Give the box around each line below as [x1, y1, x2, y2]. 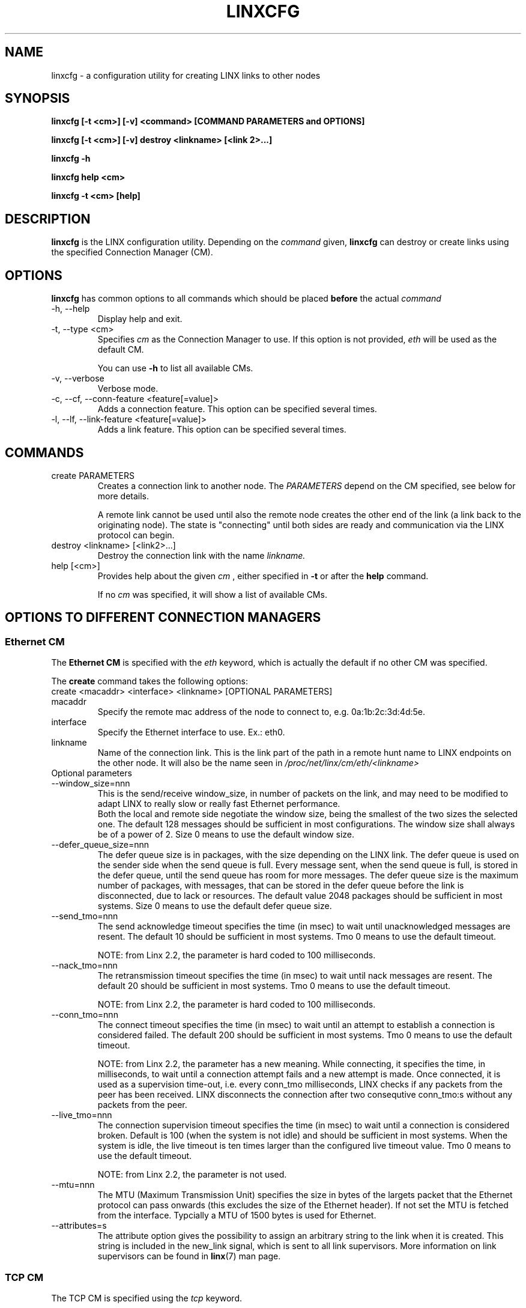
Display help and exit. [97, 314, 183, 324]
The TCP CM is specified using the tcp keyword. [51, 1292, 242, 1303]
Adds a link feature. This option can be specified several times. [97, 424, 346, 435]
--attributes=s [51, 1220, 107, 1231]
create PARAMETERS [51, 470, 135, 481]
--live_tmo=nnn [51, 1110, 112, 1121]
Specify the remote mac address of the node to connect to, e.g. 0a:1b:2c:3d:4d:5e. [97, 707, 425, 717]
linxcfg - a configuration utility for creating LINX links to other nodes [51, 70, 321, 81]
